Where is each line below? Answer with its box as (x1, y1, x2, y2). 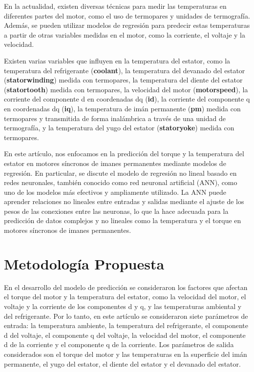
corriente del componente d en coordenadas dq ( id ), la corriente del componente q (4, 94, 250, 104)
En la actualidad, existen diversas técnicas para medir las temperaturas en (4, 1, 227, 11)
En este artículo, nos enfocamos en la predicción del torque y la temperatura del (4, 148, 244, 159)
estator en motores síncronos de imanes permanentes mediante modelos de (4, 158, 226, 168)
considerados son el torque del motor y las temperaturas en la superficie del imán (4, 349, 247, 359)
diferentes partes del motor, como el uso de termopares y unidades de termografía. (4, 10, 250, 21)
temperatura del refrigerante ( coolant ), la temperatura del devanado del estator (4, 65, 245, 75)
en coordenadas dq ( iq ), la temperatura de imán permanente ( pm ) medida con (4, 103, 241, 113)
